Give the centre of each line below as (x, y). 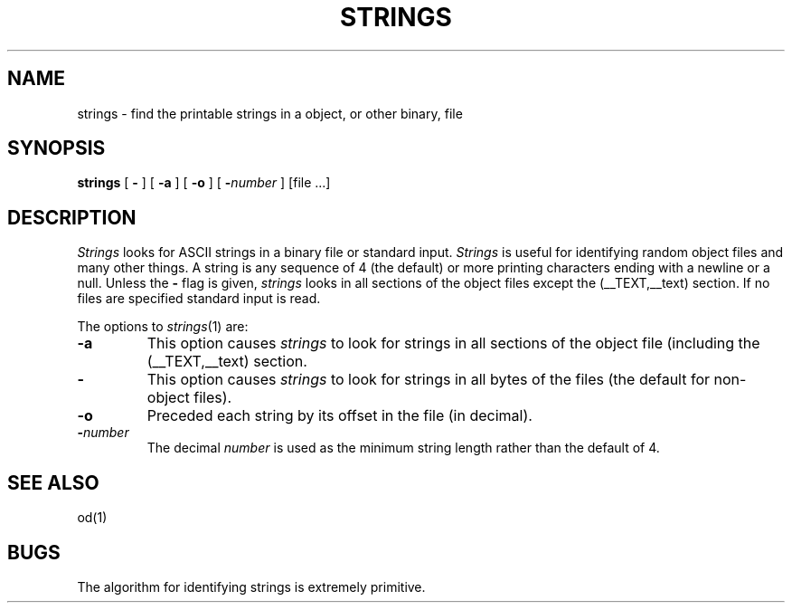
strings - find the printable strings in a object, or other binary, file (270, 113)
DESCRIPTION (72, 217)
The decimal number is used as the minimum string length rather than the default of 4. (403, 448)
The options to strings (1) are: (163, 327)
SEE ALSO (53, 482)
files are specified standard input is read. (199, 299)
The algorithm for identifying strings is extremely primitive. (251, 586)
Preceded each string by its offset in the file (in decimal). (339, 416)
